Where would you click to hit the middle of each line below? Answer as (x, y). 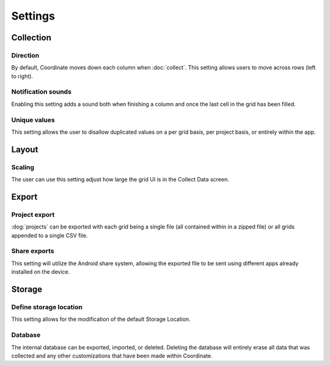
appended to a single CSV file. (50, 235)
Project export (33, 214)
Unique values (33, 120)
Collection (31, 38)
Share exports (33, 251)
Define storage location (47, 307)
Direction (25, 55)
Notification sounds (41, 92)
